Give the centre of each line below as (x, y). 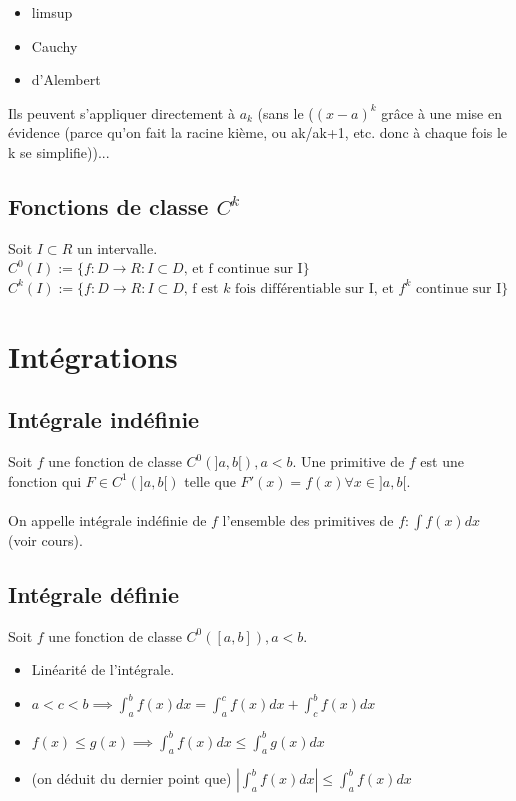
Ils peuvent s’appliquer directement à (121, 112)
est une (442, 461)
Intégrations (93, 355)
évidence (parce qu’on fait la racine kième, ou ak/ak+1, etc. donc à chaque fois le (258, 132)
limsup (52, 12)
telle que (210, 480)
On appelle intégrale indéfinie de (107, 519)
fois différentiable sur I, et (314, 288)
